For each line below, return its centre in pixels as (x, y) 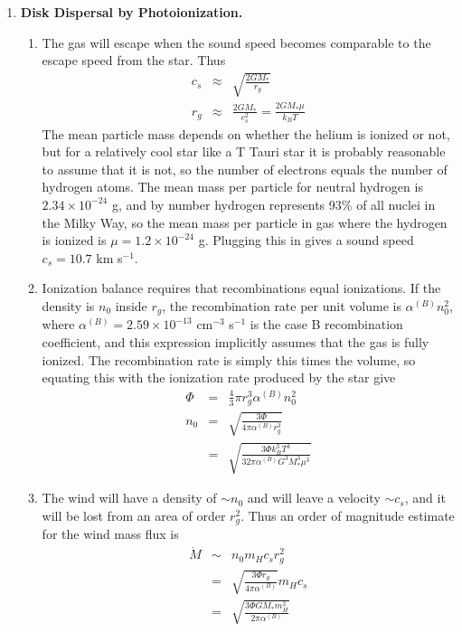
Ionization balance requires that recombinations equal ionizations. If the (241, 288)
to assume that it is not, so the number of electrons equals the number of (245, 169)
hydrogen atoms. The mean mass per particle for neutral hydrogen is (232, 187)
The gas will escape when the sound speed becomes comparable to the (236, 42)
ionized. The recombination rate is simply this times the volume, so (229, 359)
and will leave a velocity (314, 498)
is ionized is (74, 240)
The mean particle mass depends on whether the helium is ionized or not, (246, 133)
